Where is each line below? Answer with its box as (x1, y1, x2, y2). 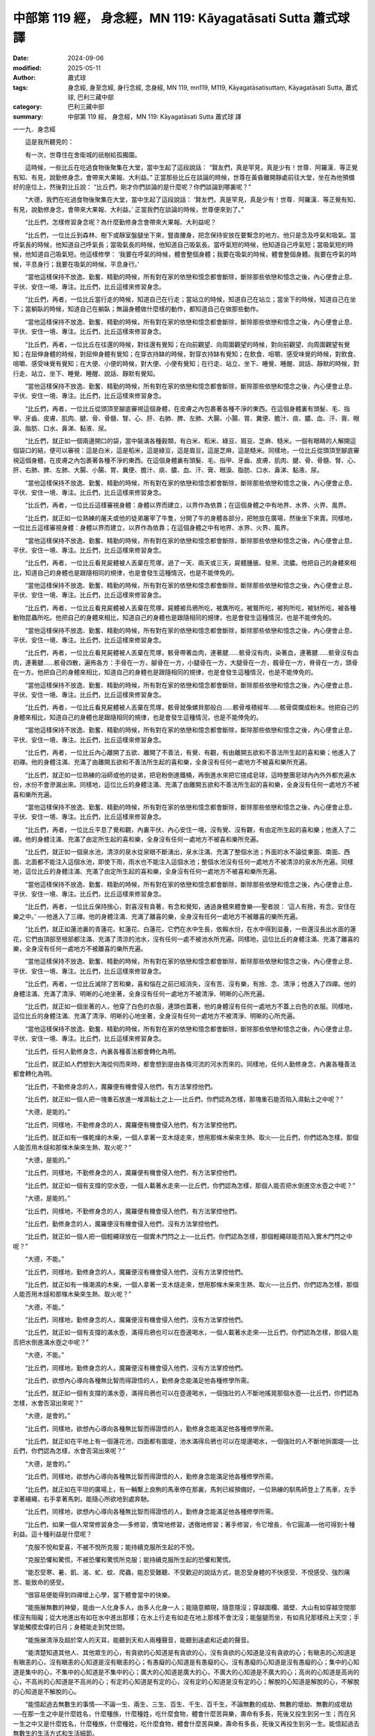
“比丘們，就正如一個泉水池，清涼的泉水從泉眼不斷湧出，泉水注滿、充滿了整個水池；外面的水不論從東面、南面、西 (24, 848, 351, 856)
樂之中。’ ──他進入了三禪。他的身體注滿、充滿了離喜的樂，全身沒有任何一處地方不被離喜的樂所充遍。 (12, 912, 302, 920)
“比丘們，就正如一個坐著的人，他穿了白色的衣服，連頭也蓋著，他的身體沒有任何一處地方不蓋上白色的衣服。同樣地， (24, 1002, 357, 1010)
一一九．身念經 (12, 125, 56, 133)
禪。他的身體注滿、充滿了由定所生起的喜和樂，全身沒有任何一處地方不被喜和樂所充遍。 (12, 835, 262, 844)
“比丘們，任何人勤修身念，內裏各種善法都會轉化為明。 (24, 1047, 181, 1055)
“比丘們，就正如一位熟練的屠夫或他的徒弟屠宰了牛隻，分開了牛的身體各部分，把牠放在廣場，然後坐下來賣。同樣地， (24, 514, 357, 522)
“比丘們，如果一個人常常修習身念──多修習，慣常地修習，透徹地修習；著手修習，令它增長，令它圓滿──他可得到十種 (24, 1520, 356, 1528)
